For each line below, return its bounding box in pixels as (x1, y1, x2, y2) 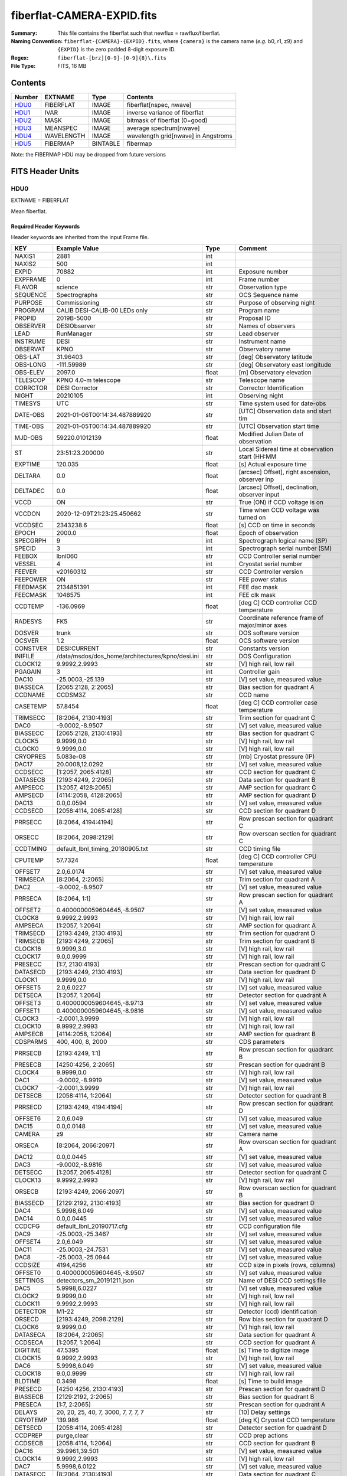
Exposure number (238, 267, 289, 276)
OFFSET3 (14, 999, 41, 1007)
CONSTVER (14, 644, 47, 652)
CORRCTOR (14, 384, 48, 392)
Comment (238, 244, 267, 253)
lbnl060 (56, 552, 78, 560)
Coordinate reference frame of (238, 614, 324, 622)
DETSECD (14, 1423, 42, 1432)
